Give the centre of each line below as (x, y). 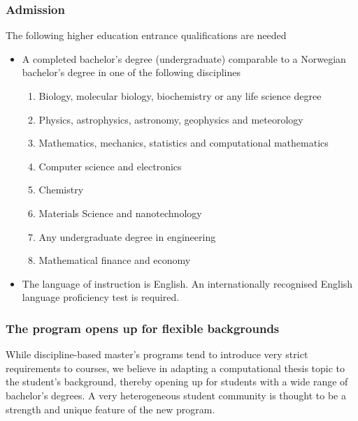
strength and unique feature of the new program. (110, 409)
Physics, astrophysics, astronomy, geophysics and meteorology (171, 119)
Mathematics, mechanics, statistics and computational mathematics (184, 143)
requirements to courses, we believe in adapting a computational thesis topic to (176, 368)
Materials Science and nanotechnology (120, 213)
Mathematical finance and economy (115, 260)
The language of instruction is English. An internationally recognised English (187, 283)
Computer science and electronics (110, 166)
